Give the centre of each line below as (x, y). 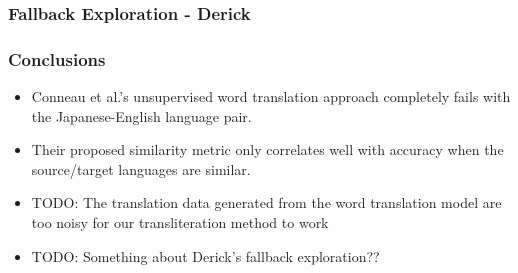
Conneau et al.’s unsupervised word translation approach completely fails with (271, 96)
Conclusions (57, 58)
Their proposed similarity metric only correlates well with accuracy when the (267, 149)
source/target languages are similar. (141, 168)
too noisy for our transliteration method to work (180, 222)
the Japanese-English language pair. (141, 115)
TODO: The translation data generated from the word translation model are (266, 202)
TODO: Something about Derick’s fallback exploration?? (205, 255)
